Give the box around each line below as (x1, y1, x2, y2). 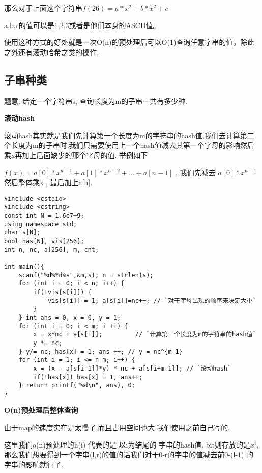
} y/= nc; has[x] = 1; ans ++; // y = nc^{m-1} (18, 348, 183, 355)
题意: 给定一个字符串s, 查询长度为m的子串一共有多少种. (4, 95, 188, 106)
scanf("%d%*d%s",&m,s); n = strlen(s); (18, 271, 154, 279)
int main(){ (4, 262, 44, 270)
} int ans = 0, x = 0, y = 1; (18, 313, 121, 321)
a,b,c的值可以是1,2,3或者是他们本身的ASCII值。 (4, 19, 160, 30)
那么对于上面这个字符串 (4, 3, 82, 13)
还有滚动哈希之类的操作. (18, 46, 99, 57)
